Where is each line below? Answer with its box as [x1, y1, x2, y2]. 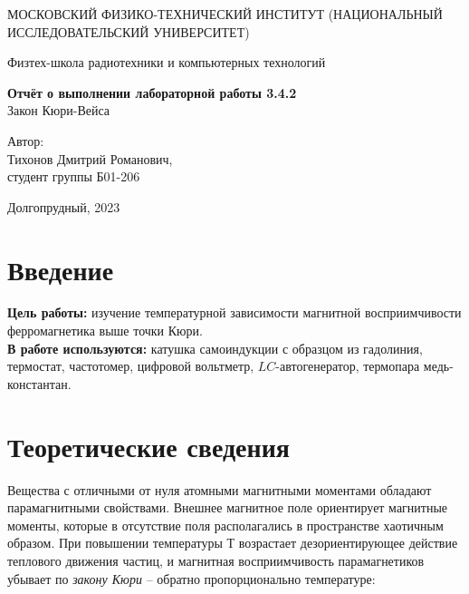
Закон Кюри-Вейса [7, 101, 110, 120]
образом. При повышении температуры [7, 533, 223, 552]
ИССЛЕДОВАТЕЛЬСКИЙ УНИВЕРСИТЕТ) [7, 22, 250, 41]
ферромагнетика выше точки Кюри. [7, 321, 203, 340]
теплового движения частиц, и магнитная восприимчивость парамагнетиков [7, 550, 425, 570]
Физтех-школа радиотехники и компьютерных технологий [7, 53, 326, 72]
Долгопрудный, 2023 [7, 197, 120, 216]
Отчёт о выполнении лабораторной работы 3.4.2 [7, 83, 297, 102]
